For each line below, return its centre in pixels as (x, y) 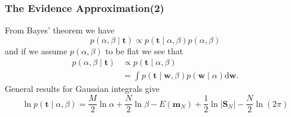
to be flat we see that (144, 50)
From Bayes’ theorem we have (60, 30)
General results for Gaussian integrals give (82, 89)
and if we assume (36, 50)
